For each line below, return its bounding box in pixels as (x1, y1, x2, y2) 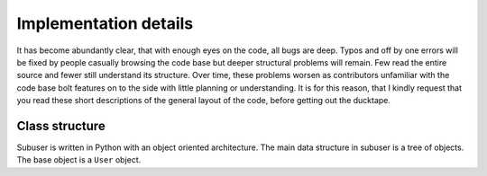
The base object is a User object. (16, 154, 142, 165)
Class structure (16, 118, 106, 134)
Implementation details (16, 13, 194, 33)
